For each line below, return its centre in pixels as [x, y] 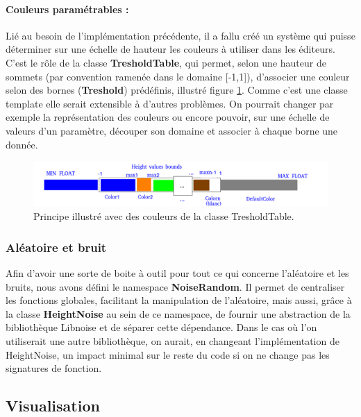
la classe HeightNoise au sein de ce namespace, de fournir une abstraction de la [178, 313]
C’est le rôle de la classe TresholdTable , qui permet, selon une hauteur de [166, 62]
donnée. [22, 144]
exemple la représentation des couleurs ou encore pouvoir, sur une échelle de [168, 117]
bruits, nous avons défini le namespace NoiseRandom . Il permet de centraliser [175, 286]
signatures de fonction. [54, 368]
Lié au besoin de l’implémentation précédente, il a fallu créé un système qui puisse [180, 35]
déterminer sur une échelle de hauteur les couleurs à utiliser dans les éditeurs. [170, 49]
